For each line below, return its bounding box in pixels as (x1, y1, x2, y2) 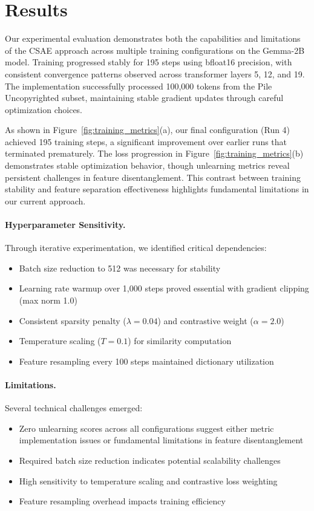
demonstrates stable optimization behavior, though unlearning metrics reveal (5, 159, 290, 172)
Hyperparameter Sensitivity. (5, 218, 126, 231)
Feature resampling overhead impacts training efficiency (19, 495, 226, 507)
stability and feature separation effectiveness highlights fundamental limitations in (5, 183, 309, 195)
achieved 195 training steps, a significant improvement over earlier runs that (5, 135, 287, 148)
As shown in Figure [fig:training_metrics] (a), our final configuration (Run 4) (5, 123, 290, 136)
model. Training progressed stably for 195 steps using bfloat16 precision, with (5, 56, 292, 68)
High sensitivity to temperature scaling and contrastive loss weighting (19, 474, 278, 487)
